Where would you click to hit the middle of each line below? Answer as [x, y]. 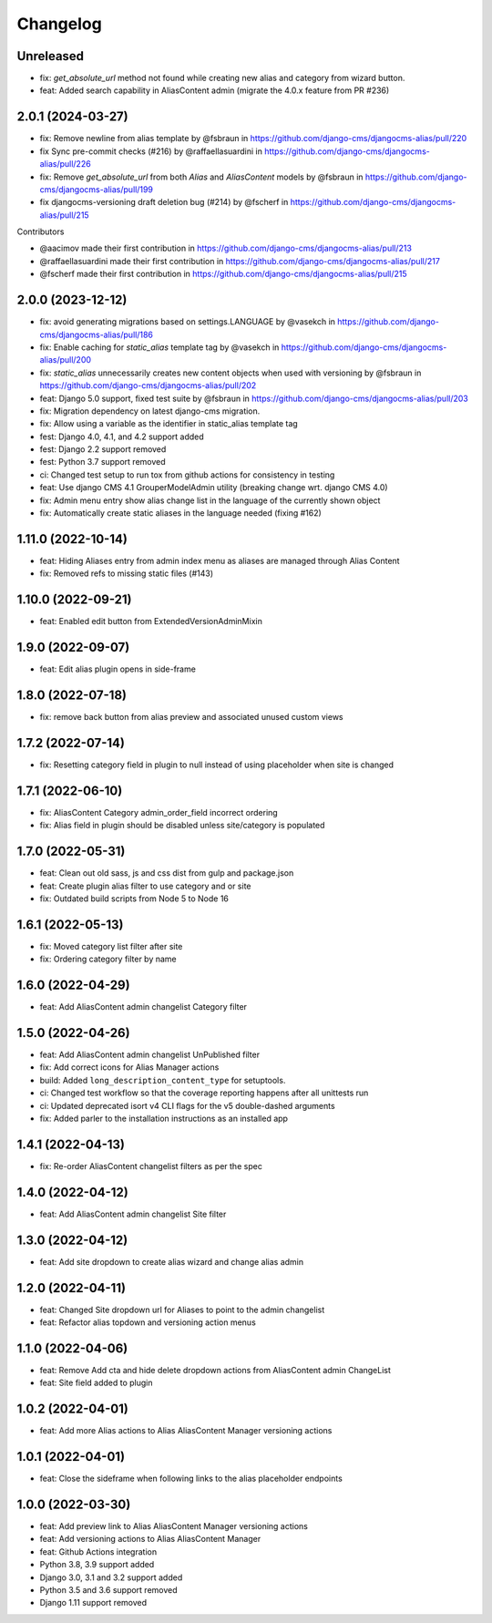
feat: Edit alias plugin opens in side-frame [118, 669]
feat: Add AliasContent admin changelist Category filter [143, 1007]
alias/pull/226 [65, 164]
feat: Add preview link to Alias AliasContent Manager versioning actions [174, 1526]
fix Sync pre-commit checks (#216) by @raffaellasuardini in [151, 151]
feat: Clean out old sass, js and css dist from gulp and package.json [167, 873]
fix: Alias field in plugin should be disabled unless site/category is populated [182, 826]
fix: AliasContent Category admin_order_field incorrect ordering [159, 812]
